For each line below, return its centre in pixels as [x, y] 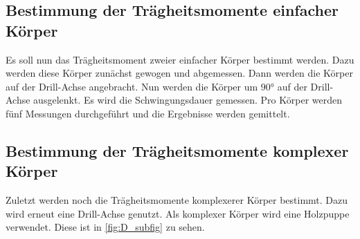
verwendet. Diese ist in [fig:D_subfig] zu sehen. [105, 227]
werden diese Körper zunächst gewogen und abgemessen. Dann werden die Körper [179, 73]
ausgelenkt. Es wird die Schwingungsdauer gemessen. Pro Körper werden [188, 100]
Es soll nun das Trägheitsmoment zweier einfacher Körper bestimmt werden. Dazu [180, 59]
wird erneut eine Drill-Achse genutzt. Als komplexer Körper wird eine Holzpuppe [178, 213]
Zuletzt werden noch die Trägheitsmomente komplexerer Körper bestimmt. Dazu [177, 200]
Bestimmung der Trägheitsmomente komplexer [177, 150]
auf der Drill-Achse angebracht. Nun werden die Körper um [132, 86]
